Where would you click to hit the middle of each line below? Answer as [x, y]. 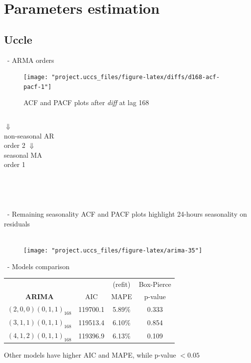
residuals [17, 223]
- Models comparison [38, 266]
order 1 [15, 164]
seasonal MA [23, 154]
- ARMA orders [31, 60]
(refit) [122, 284]
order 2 [15, 145]
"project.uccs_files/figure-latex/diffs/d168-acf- [136, 77]
